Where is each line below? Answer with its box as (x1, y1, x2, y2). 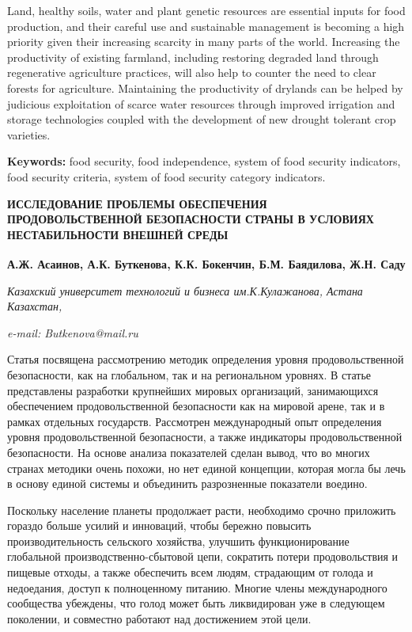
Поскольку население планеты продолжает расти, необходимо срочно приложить (7, 501, 396, 518)
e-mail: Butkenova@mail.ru (7, 324, 138, 341)
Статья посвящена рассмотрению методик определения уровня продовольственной (7, 351, 404, 367)
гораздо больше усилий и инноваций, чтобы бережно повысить (7, 517, 312, 534)
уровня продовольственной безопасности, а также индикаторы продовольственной (7, 428, 403, 445)
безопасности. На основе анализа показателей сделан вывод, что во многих (7, 444, 370, 460)
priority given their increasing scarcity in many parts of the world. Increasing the (7, 33, 400, 50)
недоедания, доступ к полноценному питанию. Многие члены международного (7, 579, 387, 596)
